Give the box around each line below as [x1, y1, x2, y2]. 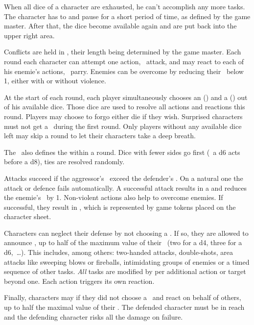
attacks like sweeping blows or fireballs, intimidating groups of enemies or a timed [4, 256, 250, 267]
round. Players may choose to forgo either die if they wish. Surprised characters [4, 111, 243, 121]
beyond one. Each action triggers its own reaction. [4, 275, 155, 286]
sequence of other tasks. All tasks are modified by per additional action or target [4, 266, 246, 276]
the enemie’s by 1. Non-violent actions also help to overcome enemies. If [4, 192, 223, 202]
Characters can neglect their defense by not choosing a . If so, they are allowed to [4, 227, 249, 238]
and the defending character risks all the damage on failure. [4, 311, 183, 322]
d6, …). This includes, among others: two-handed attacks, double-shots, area [4, 247, 233, 257]
